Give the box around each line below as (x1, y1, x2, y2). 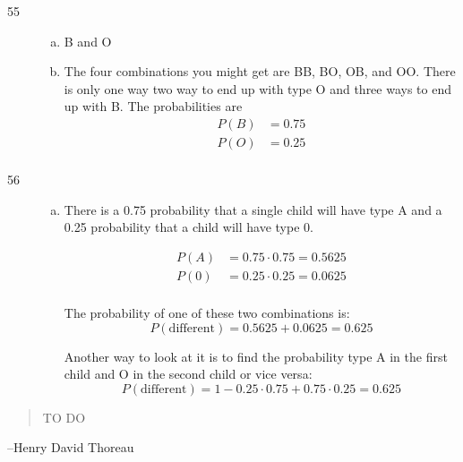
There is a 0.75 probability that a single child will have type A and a (64, 200, 442, 218)
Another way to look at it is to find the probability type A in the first (64, 346, 448, 365)
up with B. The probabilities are (64, 97, 243, 115)
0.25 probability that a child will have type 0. (64, 218, 313, 236)
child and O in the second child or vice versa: (64, 364, 313, 383)
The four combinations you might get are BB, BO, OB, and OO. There (64, 62, 456, 81)
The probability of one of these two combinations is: (64, 303, 350, 321)
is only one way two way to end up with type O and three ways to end (64, 79, 452, 98)
